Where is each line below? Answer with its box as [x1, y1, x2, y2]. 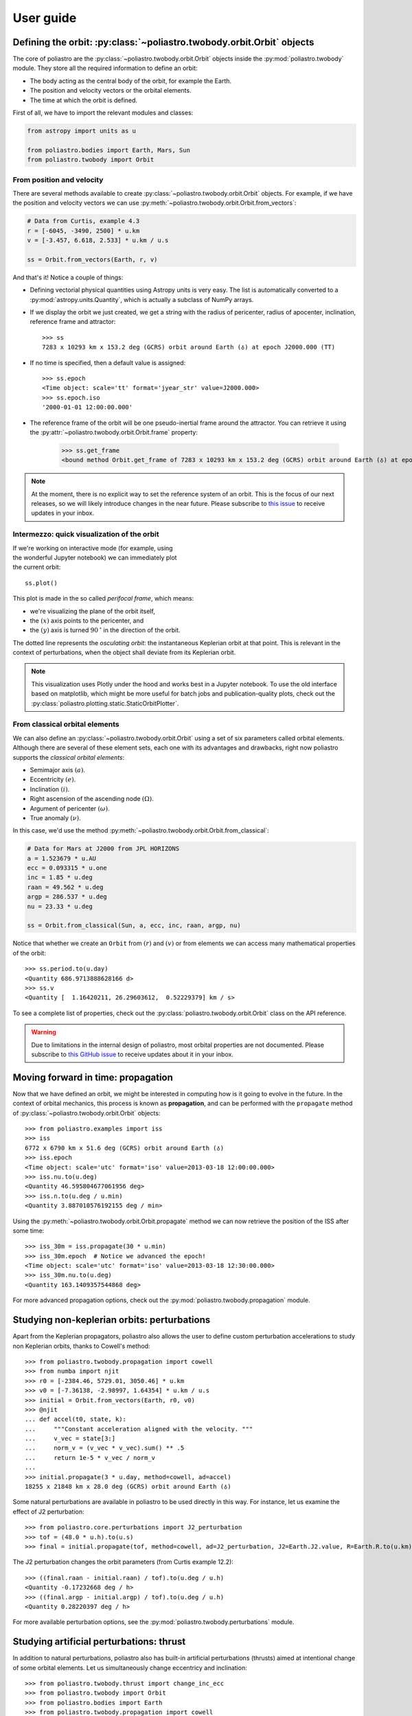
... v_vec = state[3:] [25, 1435, 116, 1443]
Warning [31, 1028, 56, 1036]
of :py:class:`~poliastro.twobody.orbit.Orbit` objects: [12, 1109, 161, 1117]
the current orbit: [12, 563, 61, 571]
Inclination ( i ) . [30, 785, 70, 793]
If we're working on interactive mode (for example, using [12, 544, 173, 552]
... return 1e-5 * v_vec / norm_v [25, 1454, 156, 1461]
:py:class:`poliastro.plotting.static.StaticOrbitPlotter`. [31, 699, 179, 707]
